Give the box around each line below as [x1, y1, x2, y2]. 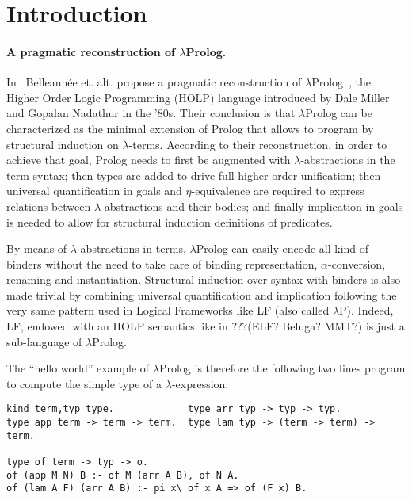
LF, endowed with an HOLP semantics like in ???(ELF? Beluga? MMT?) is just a [6, 318, 405, 334]
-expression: [171, 375, 229, 391]
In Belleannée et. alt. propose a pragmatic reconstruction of [6, 74, 302, 90]
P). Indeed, [339, 302, 394, 319]
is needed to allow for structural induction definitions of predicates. [6, 213, 333, 230]
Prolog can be [305, 105, 372, 121]
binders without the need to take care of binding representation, [6, 255, 318, 272]
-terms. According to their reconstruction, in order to [128, 135, 387, 152]
